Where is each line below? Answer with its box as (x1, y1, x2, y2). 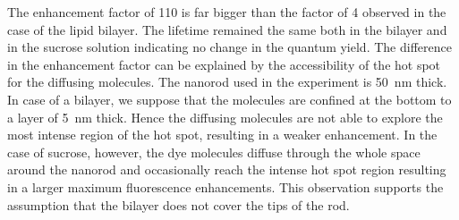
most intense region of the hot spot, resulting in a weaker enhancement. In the (7, 125, 438, 144)
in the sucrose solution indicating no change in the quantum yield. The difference (7, 38, 452, 56)
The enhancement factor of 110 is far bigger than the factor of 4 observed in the (7, 3, 446, 21)
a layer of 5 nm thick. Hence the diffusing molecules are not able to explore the (7, 107, 443, 126)
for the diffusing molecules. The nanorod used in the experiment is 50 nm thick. (7, 72, 447, 91)
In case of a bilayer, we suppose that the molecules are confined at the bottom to (7, 89, 452, 108)
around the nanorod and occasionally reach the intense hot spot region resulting (7, 160, 446, 179)
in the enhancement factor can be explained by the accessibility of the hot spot (7, 55, 441, 73)
